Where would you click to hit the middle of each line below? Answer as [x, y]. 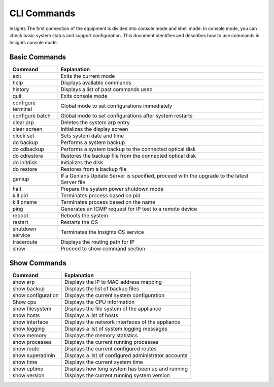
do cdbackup [28, 149]
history [21, 90]
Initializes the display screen [94, 129]
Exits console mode [84, 96]
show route [26, 348]
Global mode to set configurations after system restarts [127, 116]
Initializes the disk [82, 163]
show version [28, 375]
